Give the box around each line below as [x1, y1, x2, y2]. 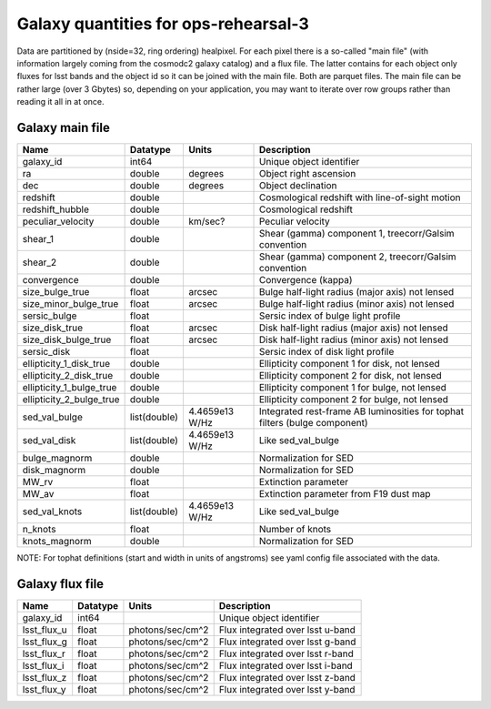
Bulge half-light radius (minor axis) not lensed [258, 298, 455, 310]
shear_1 [22, 233, 55, 246]
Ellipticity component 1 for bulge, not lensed [258, 381, 447, 394]
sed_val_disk [22, 434, 76, 447]
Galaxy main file [16, 119, 111, 136]
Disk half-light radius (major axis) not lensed [258, 321, 449, 334]
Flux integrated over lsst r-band [218, 647, 354, 660]
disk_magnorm [22, 464, 86, 477]
